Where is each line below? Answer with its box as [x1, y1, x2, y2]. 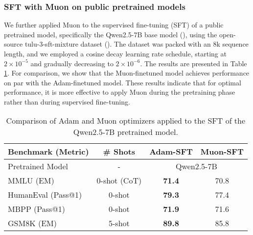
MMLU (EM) [8, 174, 54, 186]
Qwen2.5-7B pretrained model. [73, 126, 178, 137]
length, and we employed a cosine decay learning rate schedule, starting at [4, 49, 227, 58]
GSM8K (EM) [8, 217, 57, 229]
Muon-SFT [200, 145, 244, 157]
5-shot [109, 217, 130, 229]
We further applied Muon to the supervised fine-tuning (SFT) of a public [4, 20, 224, 30]
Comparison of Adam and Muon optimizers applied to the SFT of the [6, 114, 246, 126]
